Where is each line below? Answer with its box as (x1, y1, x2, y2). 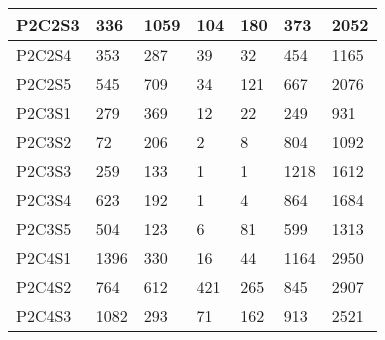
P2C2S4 (16, 43, 72, 66)
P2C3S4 (16, 188, 72, 211)
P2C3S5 (16, 217, 72, 240)
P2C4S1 (16, 246, 72, 269)
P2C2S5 (16, 72, 72, 95)
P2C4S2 (16, 275, 72, 298)
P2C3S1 (16, 101, 72, 124)
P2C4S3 (16, 304, 72, 327)
